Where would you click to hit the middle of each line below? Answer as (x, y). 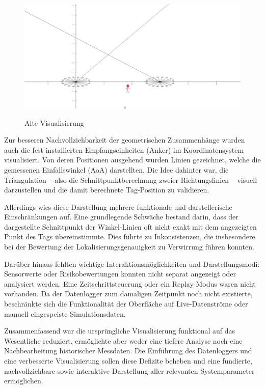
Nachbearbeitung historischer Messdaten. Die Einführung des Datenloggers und (128, 351)
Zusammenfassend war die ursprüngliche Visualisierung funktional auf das (120, 331)
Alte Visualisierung (54, 122)
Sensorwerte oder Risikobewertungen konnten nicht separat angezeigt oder (120, 274)
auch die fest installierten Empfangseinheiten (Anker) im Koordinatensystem (124, 149)
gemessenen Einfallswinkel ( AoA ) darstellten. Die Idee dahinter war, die (116, 169)
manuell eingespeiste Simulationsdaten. (65, 313)
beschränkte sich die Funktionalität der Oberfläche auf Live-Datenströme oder (126, 304)
